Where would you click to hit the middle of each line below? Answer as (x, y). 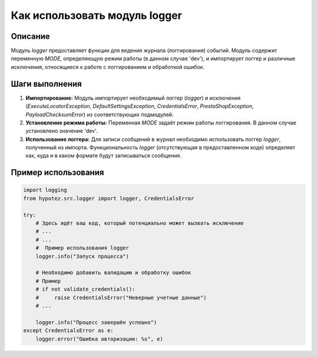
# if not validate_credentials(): (85, 289)
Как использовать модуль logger (97, 15)
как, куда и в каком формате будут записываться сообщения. (104, 156)
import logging (45, 190)
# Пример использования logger (82, 248)
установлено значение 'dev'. (62, 131)
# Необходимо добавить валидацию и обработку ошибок (113, 273)
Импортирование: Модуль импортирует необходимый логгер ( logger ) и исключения (133, 98)
